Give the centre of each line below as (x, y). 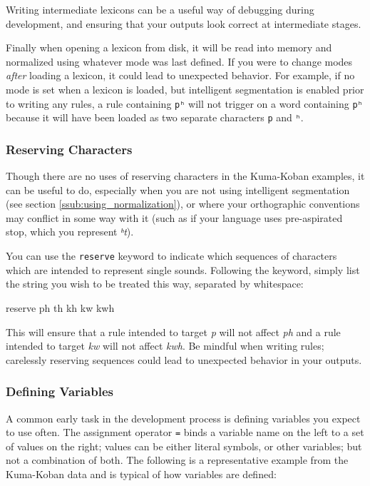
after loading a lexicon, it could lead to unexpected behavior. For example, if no (180, 75)
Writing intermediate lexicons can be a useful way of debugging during (160, 9)
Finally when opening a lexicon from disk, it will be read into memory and (169, 47)
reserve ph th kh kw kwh (60, 307)
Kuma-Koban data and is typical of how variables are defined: (141, 474)
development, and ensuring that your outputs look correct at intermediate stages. (184, 23)
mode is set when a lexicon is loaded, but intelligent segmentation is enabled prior (185, 89)
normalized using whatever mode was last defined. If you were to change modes (179, 61)
